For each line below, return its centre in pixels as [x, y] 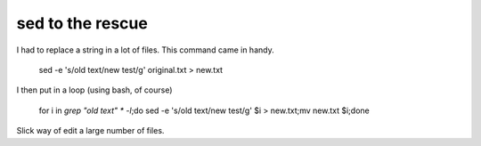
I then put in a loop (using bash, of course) [94, 90]
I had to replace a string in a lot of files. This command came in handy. [146, 50]
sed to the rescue [82, 23]
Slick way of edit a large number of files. [90, 131]
